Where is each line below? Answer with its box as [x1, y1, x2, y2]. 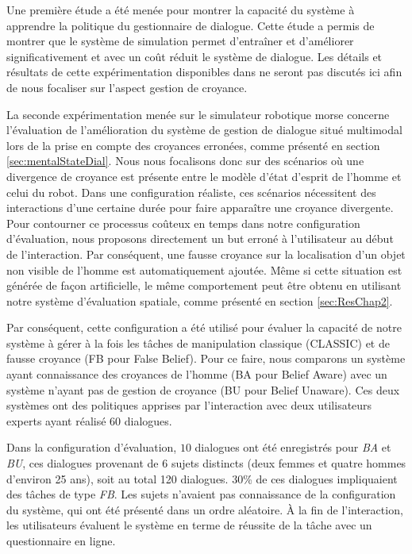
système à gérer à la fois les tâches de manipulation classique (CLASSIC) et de [6, 334, 390, 351]
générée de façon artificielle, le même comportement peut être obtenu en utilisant [6, 277, 402, 294]
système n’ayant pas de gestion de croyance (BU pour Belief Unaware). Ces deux [6, 381, 400, 398]
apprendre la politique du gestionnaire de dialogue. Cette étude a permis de [6, 17, 375, 33]
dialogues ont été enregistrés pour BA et [194, 439, 391, 456]
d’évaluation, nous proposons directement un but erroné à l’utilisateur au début [6, 230, 394, 247]
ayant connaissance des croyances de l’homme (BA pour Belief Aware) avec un [6, 366, 387, 383]
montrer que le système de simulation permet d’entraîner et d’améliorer [6, 33, 354, 49]
